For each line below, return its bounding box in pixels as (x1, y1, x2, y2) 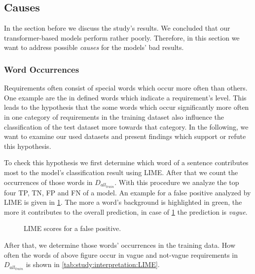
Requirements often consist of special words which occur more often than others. (4, 83, 248, 93)
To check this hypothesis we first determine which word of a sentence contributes (4, 157, 249, 168)
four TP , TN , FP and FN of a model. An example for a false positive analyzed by (4, 187, 251, 197)
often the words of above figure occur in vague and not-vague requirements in (4, 249, 238, 260)
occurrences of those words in (4, 177, 93, 187)
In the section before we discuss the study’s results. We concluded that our (4, 23, 230, 33)
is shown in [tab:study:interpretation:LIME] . (26, 259, 160, 270)
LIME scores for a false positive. (24, 223, 121, 233)
